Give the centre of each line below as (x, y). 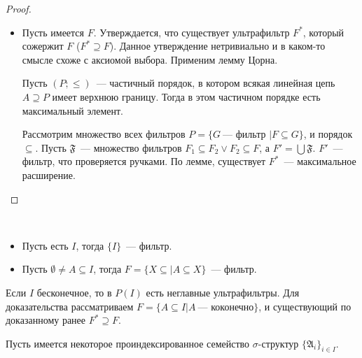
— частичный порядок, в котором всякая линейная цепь (216, 83)
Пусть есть (45, 245)
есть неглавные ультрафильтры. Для (223, 292)
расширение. (49, 174)
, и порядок (328, 134)
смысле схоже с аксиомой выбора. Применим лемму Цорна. (150, 59)
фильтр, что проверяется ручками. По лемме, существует (144, 161)
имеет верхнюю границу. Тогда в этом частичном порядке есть (186, 96)
